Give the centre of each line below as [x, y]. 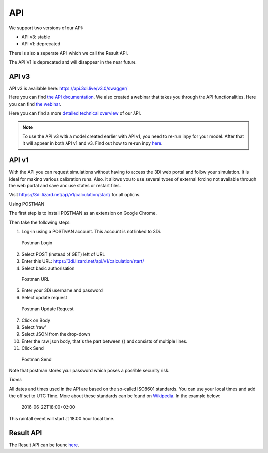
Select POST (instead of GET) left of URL [63, 254]
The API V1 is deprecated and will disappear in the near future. [73, 62]
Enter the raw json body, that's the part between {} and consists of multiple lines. [104, 341]
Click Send [33, 348]
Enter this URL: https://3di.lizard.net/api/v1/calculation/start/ [83, 261]
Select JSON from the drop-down [56, 334]
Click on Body [36, 320]
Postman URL [35, 279]
